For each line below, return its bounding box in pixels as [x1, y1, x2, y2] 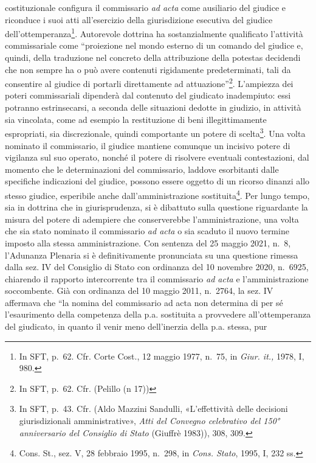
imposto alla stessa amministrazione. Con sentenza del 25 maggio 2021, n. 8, [5, 236, 291, 249]
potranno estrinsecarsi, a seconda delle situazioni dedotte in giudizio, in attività [5, 101, 301, 114]
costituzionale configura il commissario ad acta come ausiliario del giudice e [5, 1, 286, 13]
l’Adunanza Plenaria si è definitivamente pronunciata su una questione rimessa [5, 248, 298, 261]
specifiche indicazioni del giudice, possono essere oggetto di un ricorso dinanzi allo [5, 175, 310, 187]
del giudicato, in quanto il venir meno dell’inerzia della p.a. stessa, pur [5, 320, 267, 333]
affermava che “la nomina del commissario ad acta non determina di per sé [5, 296, 283, 308]
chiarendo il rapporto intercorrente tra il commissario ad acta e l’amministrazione [5, 272, 309, 285]
